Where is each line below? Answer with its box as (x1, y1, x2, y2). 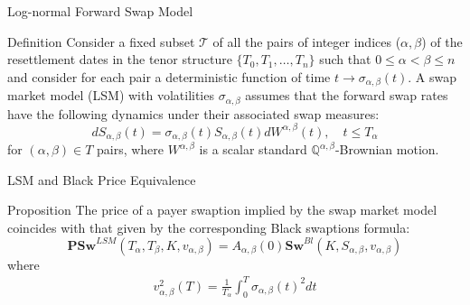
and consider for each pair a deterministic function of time (7, 67, 331, 86)
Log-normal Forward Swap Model (7, 2, 193, 20)
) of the (421, 32, 463, 51)
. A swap (408, 67, 457, 86)
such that (319, 50, 371, 69)
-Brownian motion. (334, 140, 439, 159)
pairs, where (96, 140, 164, 159)
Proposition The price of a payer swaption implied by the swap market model (7, 200, 437, 219)
